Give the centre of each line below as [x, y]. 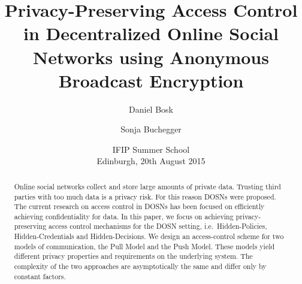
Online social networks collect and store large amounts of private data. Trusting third [147, 186]
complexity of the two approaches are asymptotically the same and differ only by [140, 266]
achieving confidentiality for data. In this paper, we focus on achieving [124, 216]
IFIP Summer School [151, 149]
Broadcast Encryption [151, 80]
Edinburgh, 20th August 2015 [151, 161]
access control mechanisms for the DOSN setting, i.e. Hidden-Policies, [158, 226]
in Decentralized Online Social [151, 33]
